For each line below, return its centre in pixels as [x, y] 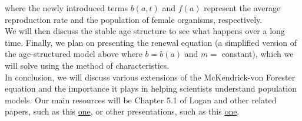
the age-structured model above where [74, 54]
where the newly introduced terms [67, 8]
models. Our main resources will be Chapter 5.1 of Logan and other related [141, 100]
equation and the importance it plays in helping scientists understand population [151, 88]
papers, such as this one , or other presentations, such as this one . [122, 111]
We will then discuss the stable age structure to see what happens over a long [145, 31]
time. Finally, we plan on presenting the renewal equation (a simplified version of [151, 42]
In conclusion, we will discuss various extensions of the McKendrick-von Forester [150, 77]
